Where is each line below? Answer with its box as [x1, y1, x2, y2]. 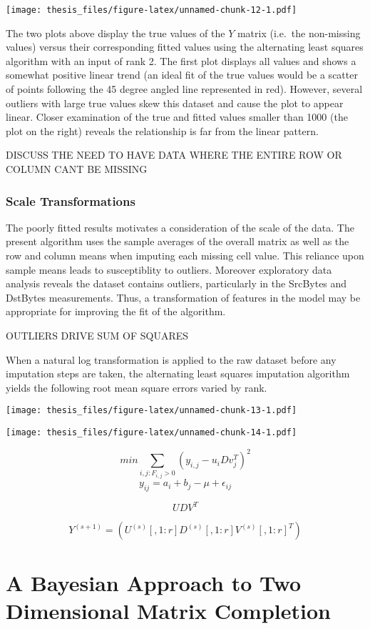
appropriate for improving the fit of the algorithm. [6, 304, 226, 319]
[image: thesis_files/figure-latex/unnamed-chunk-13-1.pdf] [6, 405, 297, 416]
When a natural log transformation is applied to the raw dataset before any [6, 352, 336, 367]
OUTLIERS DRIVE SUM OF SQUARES [6, 327, 189, 342]
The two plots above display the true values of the [6, 25, 225, 40]
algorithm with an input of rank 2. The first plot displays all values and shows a [6, 53, 356, 68]
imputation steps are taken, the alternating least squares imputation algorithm [6, 366, 350, 381]
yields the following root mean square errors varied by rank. [6, 380, 267, 395]
